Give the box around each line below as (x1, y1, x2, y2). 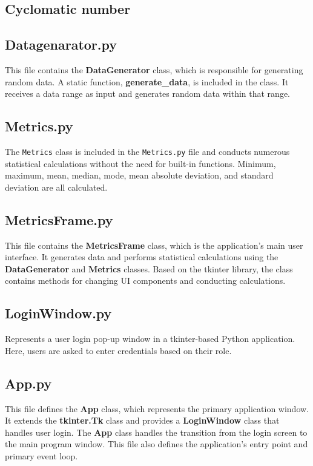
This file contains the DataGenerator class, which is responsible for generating (5, 63, 303, 76)
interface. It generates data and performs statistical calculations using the (5, 251, 278, 263)
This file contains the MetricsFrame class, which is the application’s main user (5, 238, 303, 251)
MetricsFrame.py (5, 210, 113, 229)
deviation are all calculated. (5, 180, 108, 193)
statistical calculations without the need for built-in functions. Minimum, (5, 157, 276, 169)
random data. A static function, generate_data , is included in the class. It (5, 75, 289, 88)
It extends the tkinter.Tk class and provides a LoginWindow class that (5, 414, 280, 427)
